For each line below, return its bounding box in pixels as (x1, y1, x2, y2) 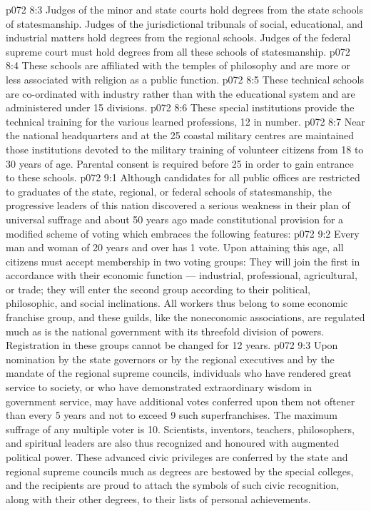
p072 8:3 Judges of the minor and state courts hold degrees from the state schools (6, 2, 363, 16)
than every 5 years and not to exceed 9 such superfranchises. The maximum (6, 408, 337, 423)
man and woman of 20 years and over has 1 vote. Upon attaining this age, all (6, 240, 344, 255)
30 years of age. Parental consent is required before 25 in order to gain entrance (6, 156, 354, 171)
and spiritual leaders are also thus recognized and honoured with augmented (6, 435, 340, 450)
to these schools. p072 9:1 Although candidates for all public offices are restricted (6, 170, 360, 185)
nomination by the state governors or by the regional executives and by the (6, 351, 335, 366)
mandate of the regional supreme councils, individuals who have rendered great (6, 365, 352, 380)
